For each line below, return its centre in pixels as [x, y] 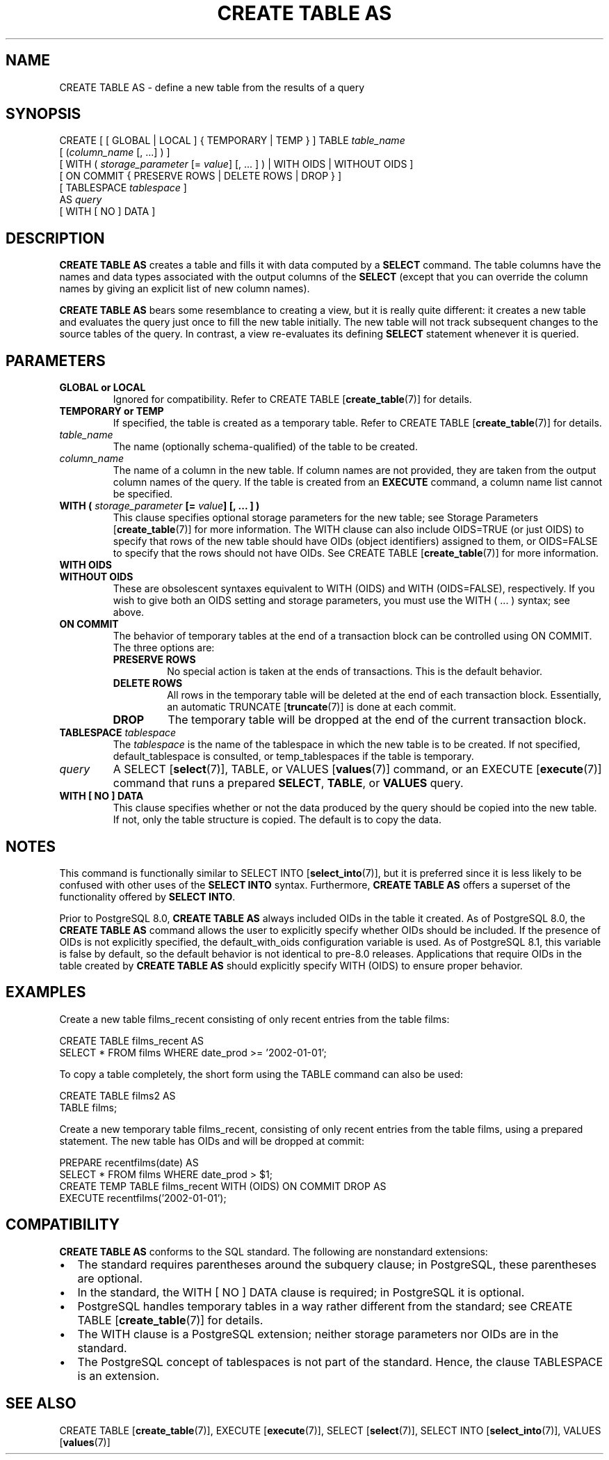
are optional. [110, 1278]
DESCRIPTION [55, 238]
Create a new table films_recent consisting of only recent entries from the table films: [254, 1019]
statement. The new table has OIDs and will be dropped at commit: [212, 1141]
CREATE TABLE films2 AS [117, 1095]
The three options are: [164, 648]
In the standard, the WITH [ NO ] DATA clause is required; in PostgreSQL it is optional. [301, 1292]
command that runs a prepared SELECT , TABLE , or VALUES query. [288, 783]
